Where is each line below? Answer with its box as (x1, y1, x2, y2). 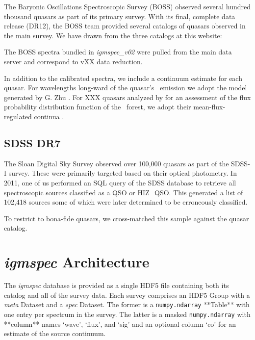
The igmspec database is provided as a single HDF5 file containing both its (4, 280, 229, 290)
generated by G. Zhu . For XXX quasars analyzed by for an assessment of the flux (4, 92, 251, 102)
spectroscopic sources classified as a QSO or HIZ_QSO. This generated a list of (4, 187, 243, 197)
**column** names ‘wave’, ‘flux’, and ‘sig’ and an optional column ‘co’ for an (4, 318, 236, 329)
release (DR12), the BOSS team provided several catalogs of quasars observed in (4, 21, 246, 31)
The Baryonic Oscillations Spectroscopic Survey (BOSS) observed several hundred (4, 1, 251, 11)
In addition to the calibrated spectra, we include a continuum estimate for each (4, 73, 242, 83)
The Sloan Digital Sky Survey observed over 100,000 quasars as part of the (4, 158, 229, 168)
